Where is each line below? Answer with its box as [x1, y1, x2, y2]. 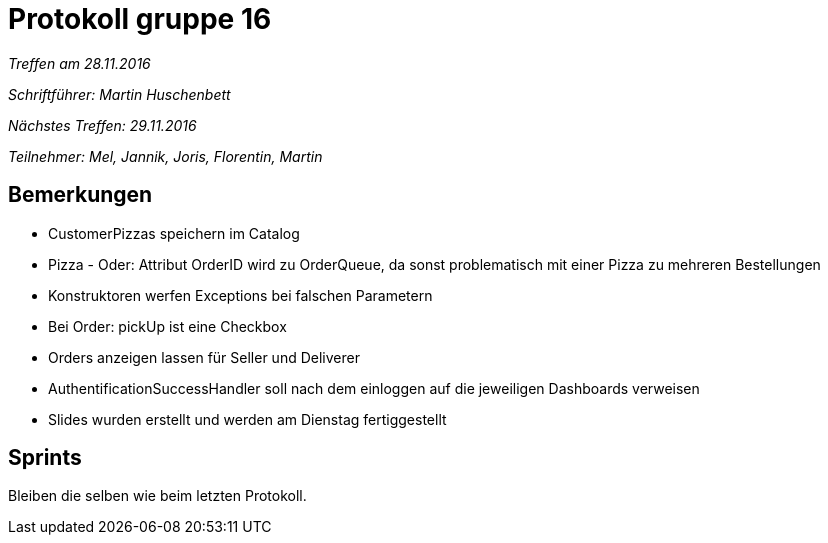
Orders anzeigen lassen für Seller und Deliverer [48, 348, 360, 366]
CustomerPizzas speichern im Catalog [48, 224, 300, 242]
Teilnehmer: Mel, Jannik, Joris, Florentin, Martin [8, 147, 323, 165]
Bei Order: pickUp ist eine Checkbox [48, 317, 287, 335]
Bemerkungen [8, 182, 153, 208]
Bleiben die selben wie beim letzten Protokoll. [8, 487, 307, 505]
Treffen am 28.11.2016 [8, 54, 151, 72]
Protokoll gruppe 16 [8, 2, 272, 36]
